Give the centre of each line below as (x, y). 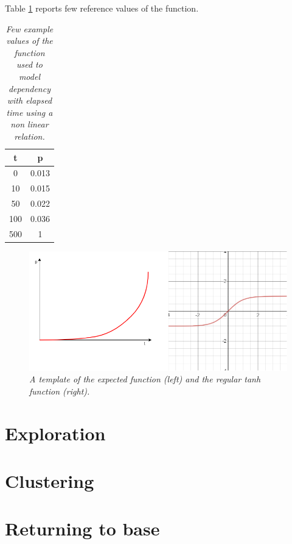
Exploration (55, 433)
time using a (30, 112)
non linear (30, 124)
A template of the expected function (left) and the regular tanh (145, 379)
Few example (30, 28)
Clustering (50, 481)
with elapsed (30, 100)
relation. (30, 136)
